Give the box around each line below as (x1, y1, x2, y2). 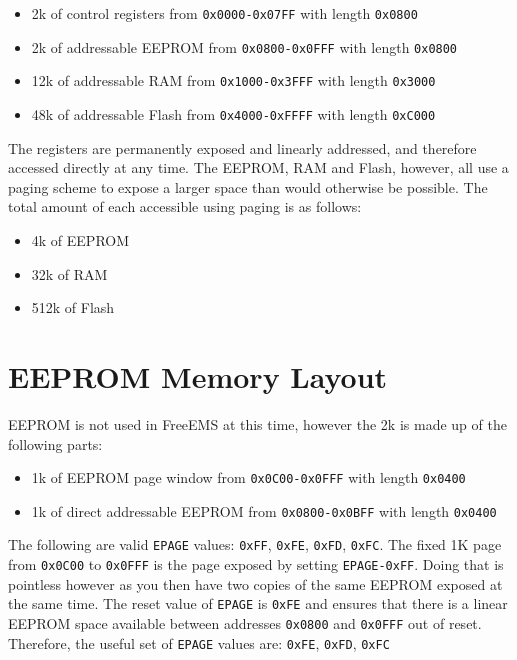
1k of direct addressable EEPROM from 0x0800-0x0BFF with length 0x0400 (31, 500, 497, 521)
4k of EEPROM (31, 230, 130, 250)
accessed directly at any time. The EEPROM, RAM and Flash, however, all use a (8, 157, 509, 178)
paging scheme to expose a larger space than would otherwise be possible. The (8, 176, 488, 197)
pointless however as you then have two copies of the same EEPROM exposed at (8, 573, 503, 594)
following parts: (8, 433, 103, 454)
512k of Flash (31, 297, 115, 318)
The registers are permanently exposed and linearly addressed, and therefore (8, 137, 477, 158)
